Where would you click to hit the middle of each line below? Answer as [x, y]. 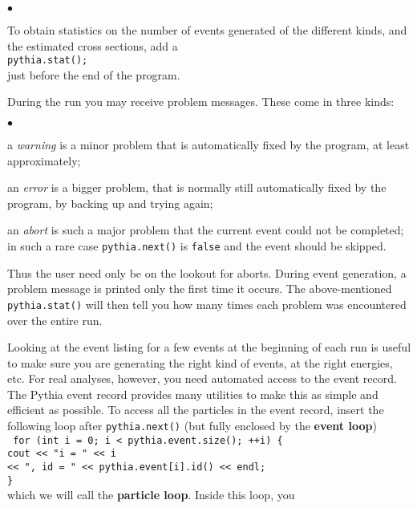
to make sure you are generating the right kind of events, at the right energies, [200, 362]
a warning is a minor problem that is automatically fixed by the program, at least [208, 145]
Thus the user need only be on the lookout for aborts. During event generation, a [207, 272]
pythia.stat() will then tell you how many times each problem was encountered [207, 304]
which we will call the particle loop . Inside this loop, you [151, 495]
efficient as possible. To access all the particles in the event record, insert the [196, 410]
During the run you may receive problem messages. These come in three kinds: [201, 102]
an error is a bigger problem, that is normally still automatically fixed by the [197, 187]
